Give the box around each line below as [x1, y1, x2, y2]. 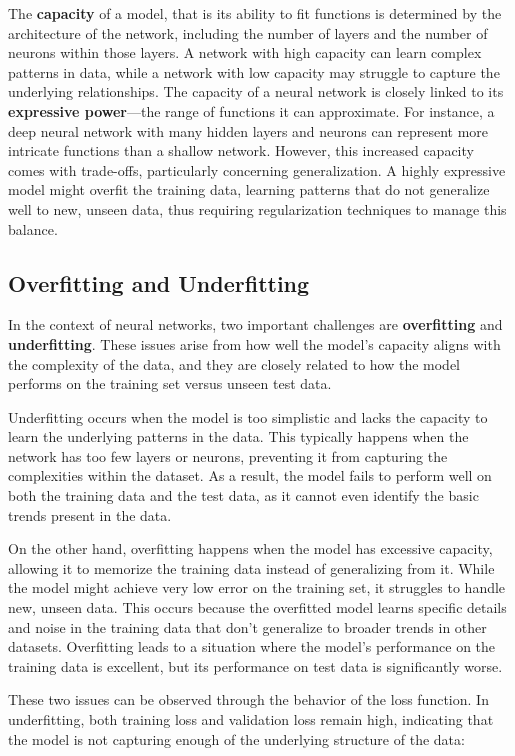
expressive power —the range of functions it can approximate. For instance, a [8, 100, 495, 121]
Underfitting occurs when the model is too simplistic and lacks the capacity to [8, 406, 488, 427]
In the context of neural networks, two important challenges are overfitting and [8, 314, 503, 335]
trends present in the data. [8, 504, 172, 525]
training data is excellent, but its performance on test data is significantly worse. [8, 655, 503, 676]
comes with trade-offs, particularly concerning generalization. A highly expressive [8, 159, 506, 180]
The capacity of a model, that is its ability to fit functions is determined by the [8, 3, 502, 23]
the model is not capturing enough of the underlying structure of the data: [8, 728, 465, 749]
